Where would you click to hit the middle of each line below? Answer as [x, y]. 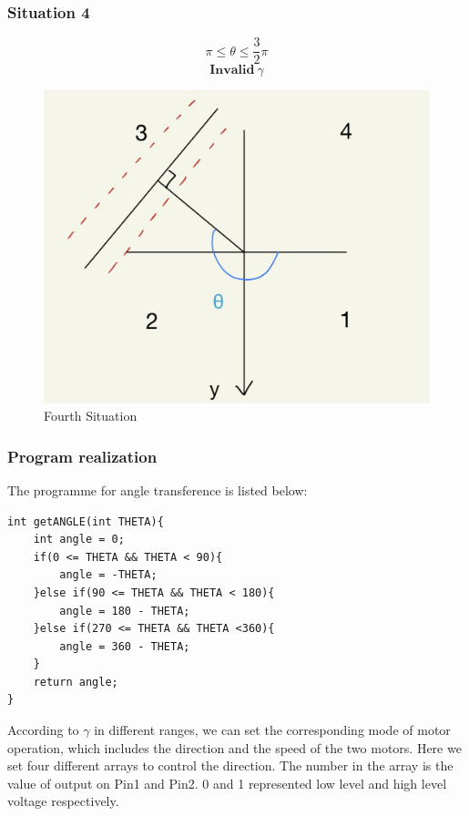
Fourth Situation [91, 416]
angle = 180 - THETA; [125, 611]
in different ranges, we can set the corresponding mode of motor [272, 730]
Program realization [82, 456]
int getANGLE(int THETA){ [86, 521]
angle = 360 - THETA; [125, 646]
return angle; [76, 682]
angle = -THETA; [108, 575]
